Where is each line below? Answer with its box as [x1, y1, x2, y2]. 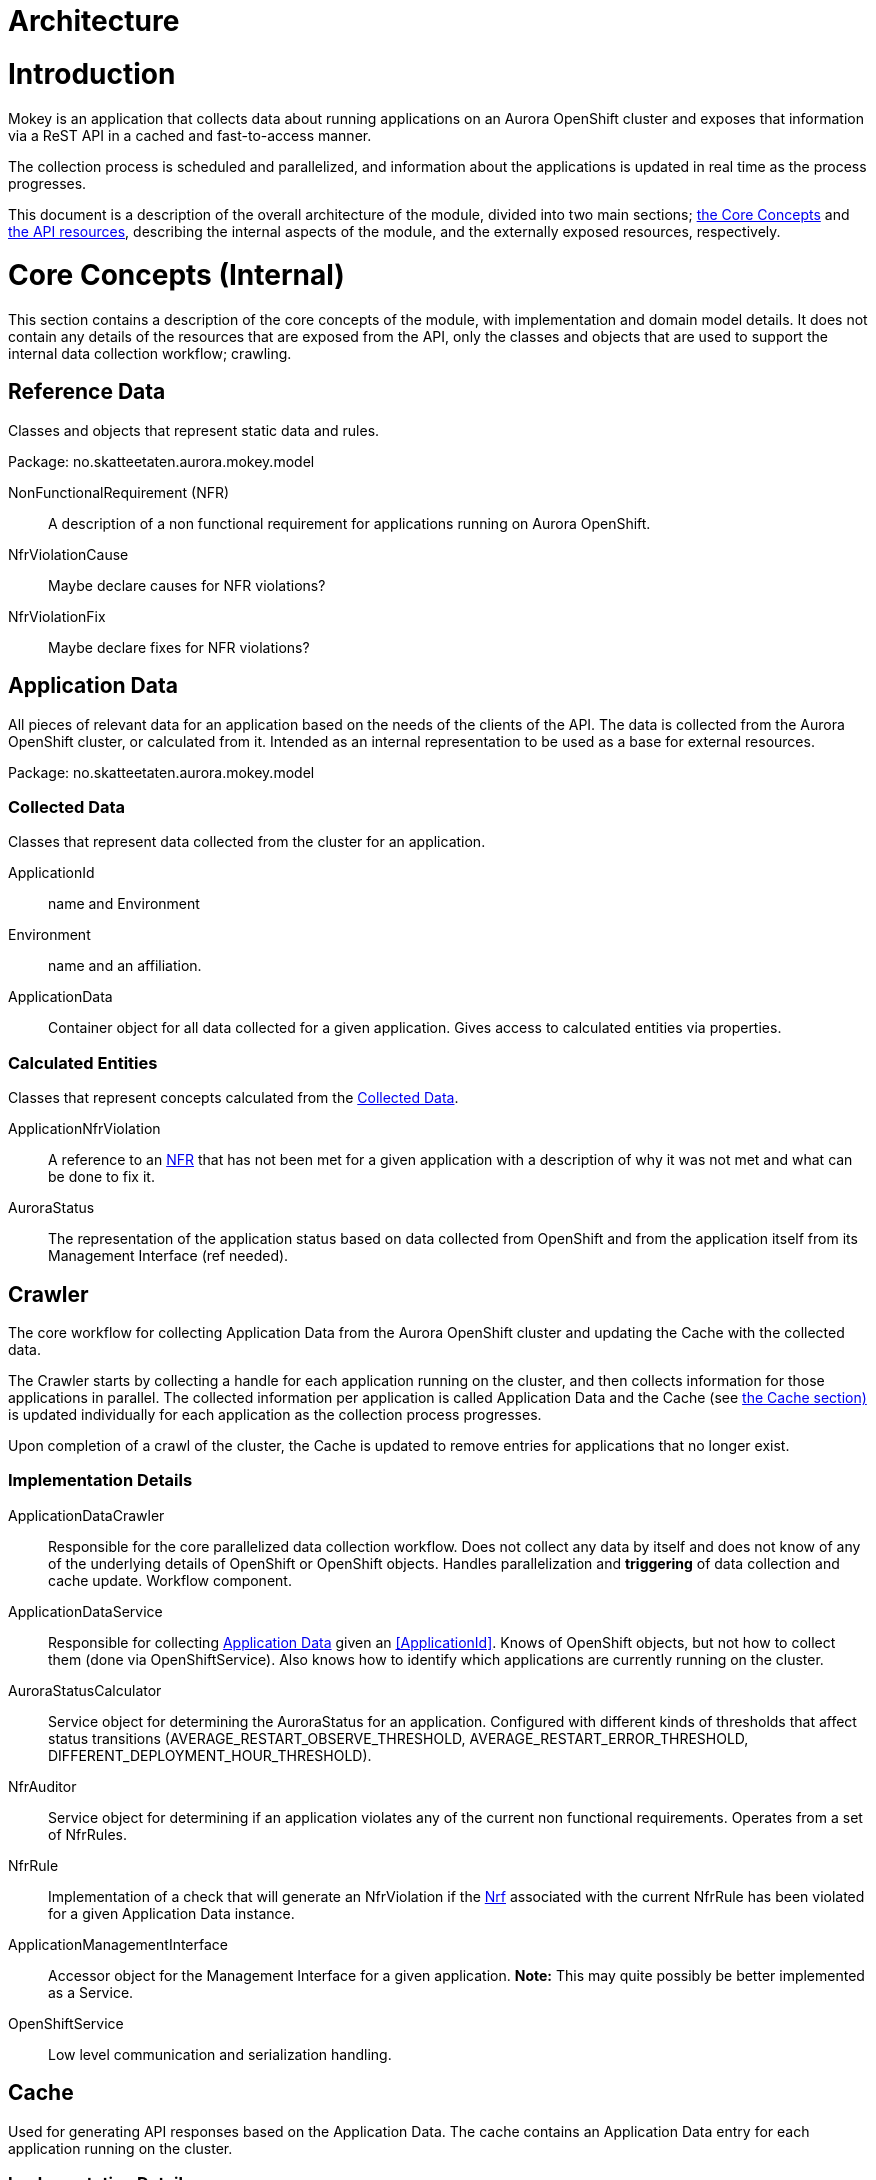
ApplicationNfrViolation [8, 1120, 161, 1138]
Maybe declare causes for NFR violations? [48, 576, 326, 594]
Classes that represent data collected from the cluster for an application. [8, 833, 486, 851]
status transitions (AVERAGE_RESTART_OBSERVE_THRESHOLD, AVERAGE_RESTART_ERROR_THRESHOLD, [48, 1729, 749, 1747]
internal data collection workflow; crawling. [8, 345, 292, 362]
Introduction [8, 56, 176, 91]
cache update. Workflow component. [48, 1571, 292, 1589]
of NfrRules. [48, 1825, 127, 1843]
